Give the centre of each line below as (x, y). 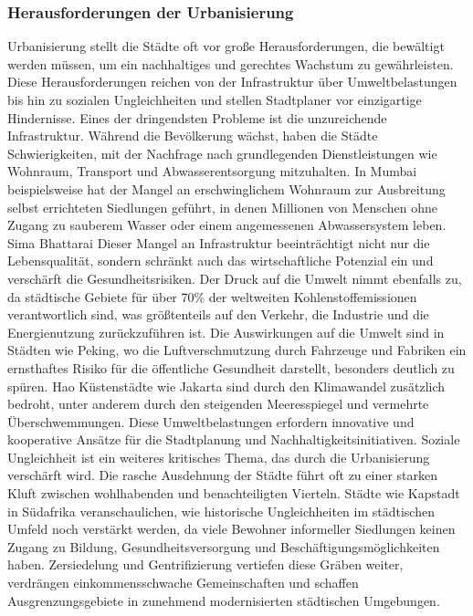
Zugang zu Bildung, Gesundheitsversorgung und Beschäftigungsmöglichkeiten (224, 546)
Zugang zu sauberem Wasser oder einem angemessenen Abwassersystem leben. (227, 225)
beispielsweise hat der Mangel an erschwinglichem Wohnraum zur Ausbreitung (226, 188)
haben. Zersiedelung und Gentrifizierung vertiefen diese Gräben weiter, (205, 564)
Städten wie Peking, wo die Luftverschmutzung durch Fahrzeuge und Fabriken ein (237, 350)
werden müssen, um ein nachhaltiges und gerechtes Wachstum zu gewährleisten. (231, 63)
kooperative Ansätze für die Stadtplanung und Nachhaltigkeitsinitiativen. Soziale (234, 439)
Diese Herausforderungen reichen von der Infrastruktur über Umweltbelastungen (232, 82)
